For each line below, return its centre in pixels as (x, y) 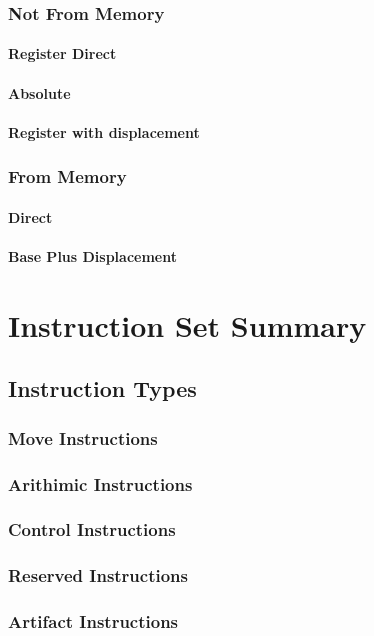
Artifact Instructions (93, 621)
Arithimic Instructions (100, 483)
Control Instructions (92, 529)
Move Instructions (83, 437)
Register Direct (62, 53)
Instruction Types (102, 388)
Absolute (39, 92)
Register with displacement (104, 131)
